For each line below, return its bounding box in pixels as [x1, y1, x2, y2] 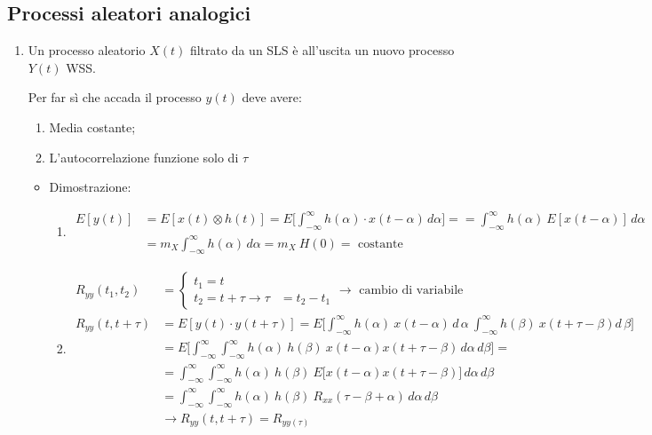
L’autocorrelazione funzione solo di [49, 147, 239, 166]
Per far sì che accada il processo [28, 88, 202, 107]
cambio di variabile [359, 284, 464, 297]
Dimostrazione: [49, 178, 131, 196]
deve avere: [242, 88, 302, 107]
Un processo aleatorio [28, 41, 146, 59]
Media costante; [49, 117, 136, 136]
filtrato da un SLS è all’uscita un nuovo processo [189, 41, 455, 59]
